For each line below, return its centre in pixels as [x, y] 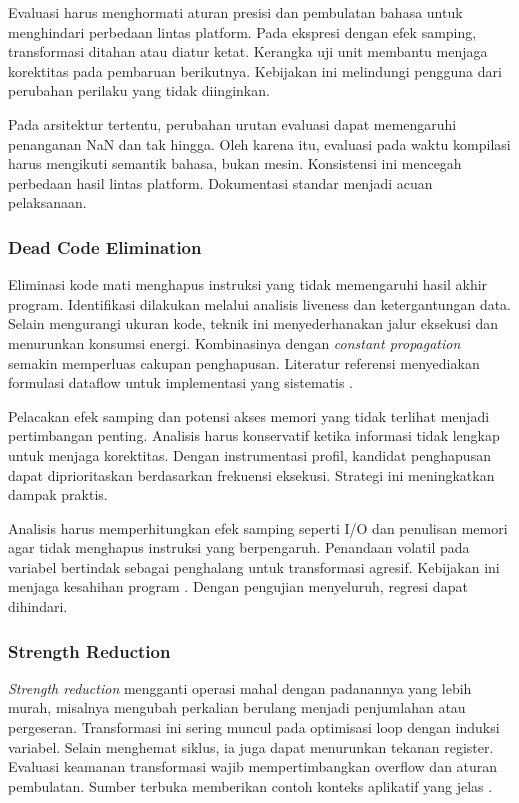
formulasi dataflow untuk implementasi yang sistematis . [180, 382]
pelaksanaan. [47, 202]
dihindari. [38, 606]
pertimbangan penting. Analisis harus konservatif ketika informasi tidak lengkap [254, 435]
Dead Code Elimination [105, 246]
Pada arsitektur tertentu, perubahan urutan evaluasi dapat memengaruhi [232, 123]
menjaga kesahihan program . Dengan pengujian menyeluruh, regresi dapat [238, 586]
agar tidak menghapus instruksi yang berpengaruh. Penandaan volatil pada [239, 547]
